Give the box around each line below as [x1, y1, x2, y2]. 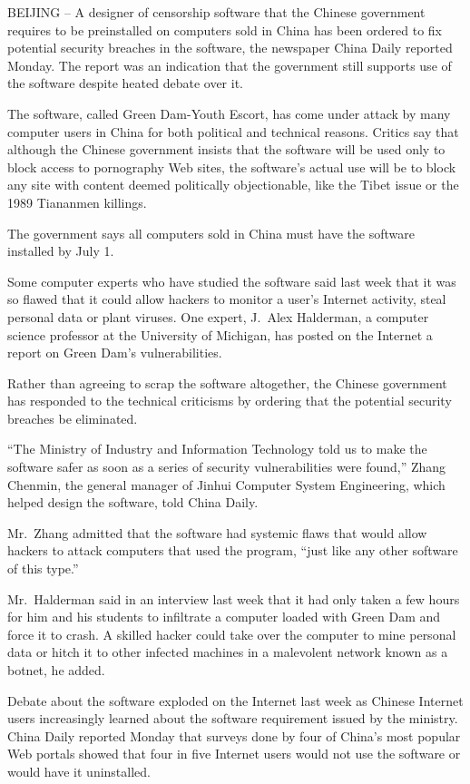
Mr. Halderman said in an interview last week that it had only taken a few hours [7, 589, 460, 608]
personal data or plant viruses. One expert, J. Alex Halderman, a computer [7, 307, 429, 326]
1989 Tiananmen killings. [7, 192, 147, 211]
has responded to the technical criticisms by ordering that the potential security [7, 391, 452, 410]
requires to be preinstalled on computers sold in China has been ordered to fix [7, 20, 442, 39]
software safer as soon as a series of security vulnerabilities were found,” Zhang [7, 457, 446, 476]
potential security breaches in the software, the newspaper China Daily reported [7, 38, 453, 57]
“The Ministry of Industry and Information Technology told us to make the [7, 439, 427, 458]
